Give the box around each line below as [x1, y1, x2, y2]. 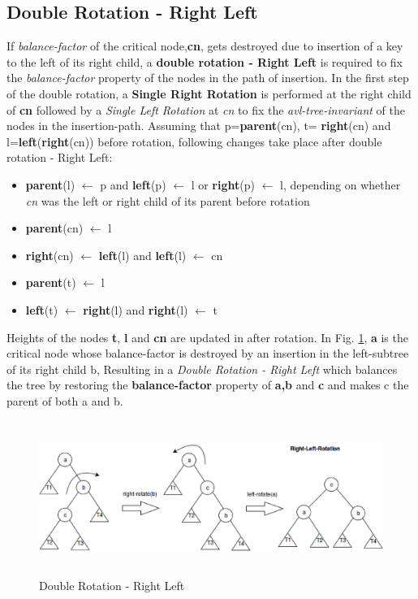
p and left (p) [100, 176, 166, 193]
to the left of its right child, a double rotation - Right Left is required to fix [6, 53, 403, 70]
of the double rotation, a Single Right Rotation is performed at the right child [6, 85, 412, 102]
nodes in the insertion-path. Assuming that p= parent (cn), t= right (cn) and [6, 117, 391, 134]
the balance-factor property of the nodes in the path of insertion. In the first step [6, 69, 409, 86]
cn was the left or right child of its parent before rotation [25, 192, 310, 209]
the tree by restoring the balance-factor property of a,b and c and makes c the [6, 376, 409, 393]
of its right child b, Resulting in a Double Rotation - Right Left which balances [6, 360, 398, 377]
